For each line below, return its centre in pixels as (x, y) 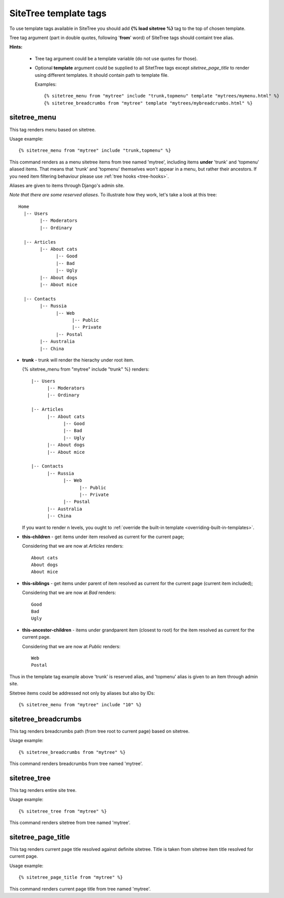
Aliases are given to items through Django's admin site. (67, 185)
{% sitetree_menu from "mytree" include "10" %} (80, 705)
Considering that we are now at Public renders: (71, 646)
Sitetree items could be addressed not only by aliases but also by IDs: (82, 693)
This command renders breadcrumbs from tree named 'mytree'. (76, 763)
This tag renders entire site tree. (43, 790)
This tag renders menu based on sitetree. (53, 129)
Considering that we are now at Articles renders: (73, 546)
